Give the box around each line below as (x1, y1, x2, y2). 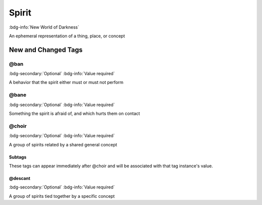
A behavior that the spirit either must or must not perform (9, 79, 124, 85)
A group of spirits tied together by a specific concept (9, 193, 115, 199)
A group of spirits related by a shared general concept (9, 142, 117, 147)
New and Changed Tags (9, 46, 83, 54)
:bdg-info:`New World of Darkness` (9, 24, 80, 30)
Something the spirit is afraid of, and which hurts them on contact (9, 110, 140, 116)
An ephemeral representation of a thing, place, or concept (9, 33, 125, 39)
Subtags (9, 154, 27, 160)
